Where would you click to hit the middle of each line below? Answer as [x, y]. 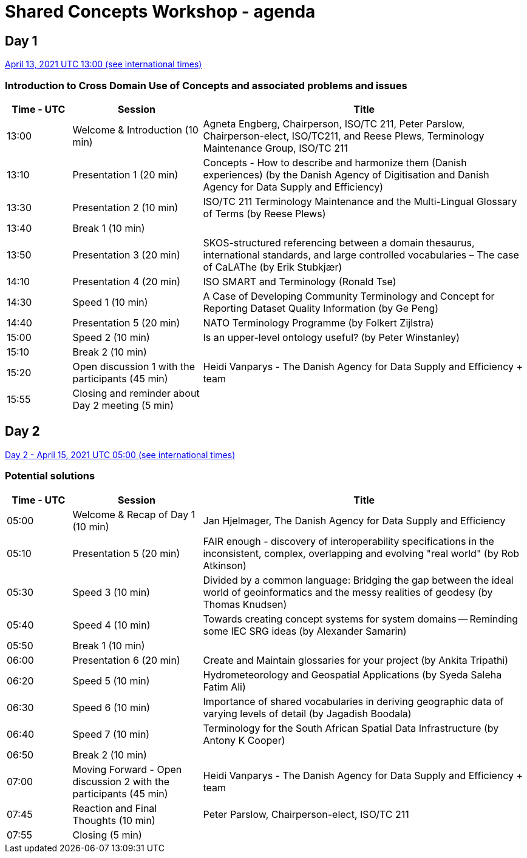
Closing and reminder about [136, 393]
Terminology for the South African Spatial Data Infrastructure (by [351, 728]
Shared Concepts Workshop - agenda [160, 12]
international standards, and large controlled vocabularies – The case [361, 255]
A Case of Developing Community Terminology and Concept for [349, 296]
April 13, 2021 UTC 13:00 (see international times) [104, 64]
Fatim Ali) [224, 687]
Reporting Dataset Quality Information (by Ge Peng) [321, 308]
